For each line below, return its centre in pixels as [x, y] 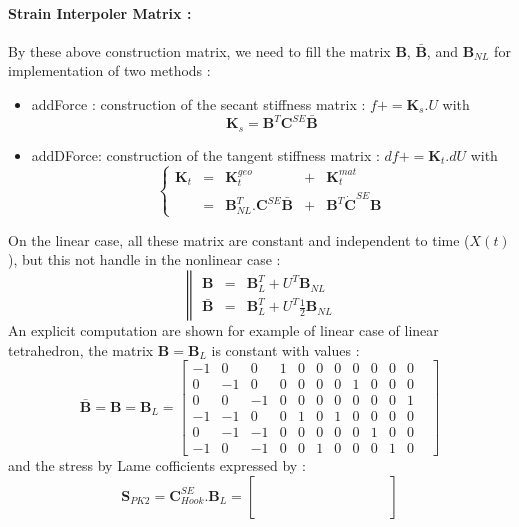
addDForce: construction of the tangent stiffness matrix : [205, 154]
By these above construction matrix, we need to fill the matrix [199, 50]
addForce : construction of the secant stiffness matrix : [198, 103]
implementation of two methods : [109, 70]
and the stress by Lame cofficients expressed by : [157, 465]
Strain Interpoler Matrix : [100, 12]
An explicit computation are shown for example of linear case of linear [223, 329]
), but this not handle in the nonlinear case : [144, 259]
